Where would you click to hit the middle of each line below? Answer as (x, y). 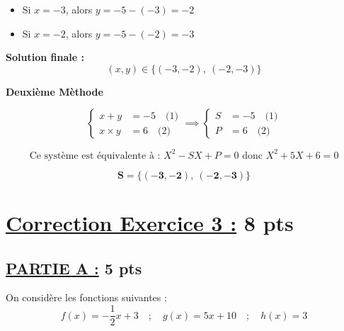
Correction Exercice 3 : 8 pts (150, 223)
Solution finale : (45, 57)
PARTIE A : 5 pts (74, 268)
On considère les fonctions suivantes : (86, 297)
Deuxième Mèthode (55, 91)
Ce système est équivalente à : (95, 156)
